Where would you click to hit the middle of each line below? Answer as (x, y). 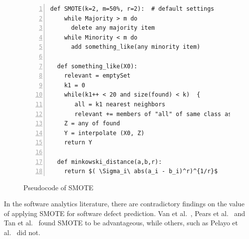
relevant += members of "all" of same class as (153, 114)
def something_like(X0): (97, 66)
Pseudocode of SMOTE (58, 187)
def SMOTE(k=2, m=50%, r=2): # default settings (132, 9)
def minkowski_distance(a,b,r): (110, 162)
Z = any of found (92, 124)
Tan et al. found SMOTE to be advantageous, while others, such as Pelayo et (121, 223)
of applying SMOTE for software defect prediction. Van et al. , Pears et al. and (125, 213)
